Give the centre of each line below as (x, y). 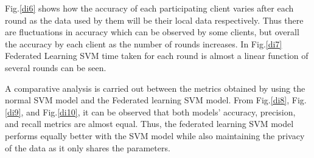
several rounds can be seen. (56, 67)
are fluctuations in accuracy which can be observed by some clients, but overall (152, 32)
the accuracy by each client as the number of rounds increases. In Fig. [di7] (144, 43)
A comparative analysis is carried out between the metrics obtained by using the (155, 88)
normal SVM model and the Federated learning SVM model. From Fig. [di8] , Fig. (156, 100)
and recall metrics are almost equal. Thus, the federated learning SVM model (149, 124)
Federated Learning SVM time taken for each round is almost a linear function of (157, 56)
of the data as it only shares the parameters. (88, 147)
